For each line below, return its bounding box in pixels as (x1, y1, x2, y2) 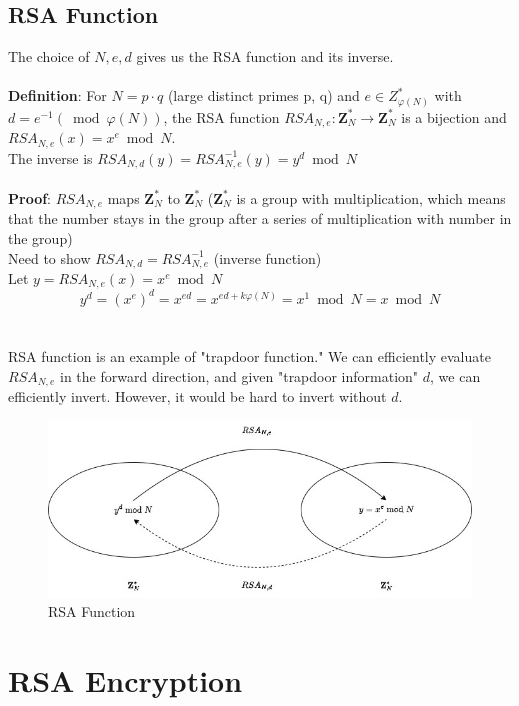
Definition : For (8, 85, 107, 106)
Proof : (8, 187, 52, 208)
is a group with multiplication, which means (236, 187, 506, 208)
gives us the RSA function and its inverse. (136, 46, 394, 67)
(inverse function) (213, 247, 322, 268)
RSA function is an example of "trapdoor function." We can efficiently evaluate (8, 346, 491, 367)
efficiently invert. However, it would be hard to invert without (8, 386, 387, 407)
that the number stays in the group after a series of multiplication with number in (8, 208, 512, 229)
